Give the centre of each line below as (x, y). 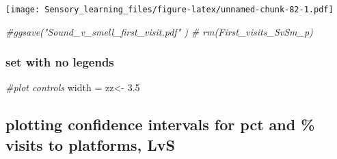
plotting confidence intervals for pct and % (160, 124)
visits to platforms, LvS (90, 144)
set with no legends (60, 62)
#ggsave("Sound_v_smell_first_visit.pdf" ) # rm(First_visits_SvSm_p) (159, 31)
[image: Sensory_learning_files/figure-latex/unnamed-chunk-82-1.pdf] (170, 10)
